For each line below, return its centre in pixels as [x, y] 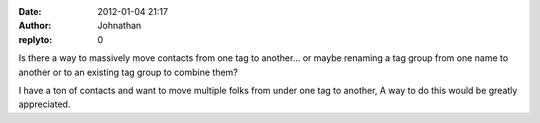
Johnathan [119, 26]
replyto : [35, 39]
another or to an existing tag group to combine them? [128, 72]
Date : [30, 11]
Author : [35, 26]
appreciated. [44, 104]
